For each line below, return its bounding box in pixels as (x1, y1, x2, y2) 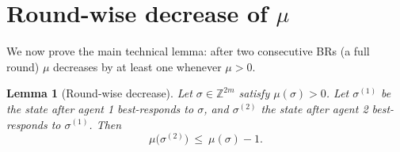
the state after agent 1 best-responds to (6, 100, 194, 116)
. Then (89, 116, 122, 132)
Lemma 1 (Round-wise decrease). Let (6, 85, 192, 101)
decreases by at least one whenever (53, 58, 222, 74)
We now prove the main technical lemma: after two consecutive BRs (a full (6, 43, 370, 59)
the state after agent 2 (261, 100, 368, 116)
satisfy (238, 85, 270, 101)
